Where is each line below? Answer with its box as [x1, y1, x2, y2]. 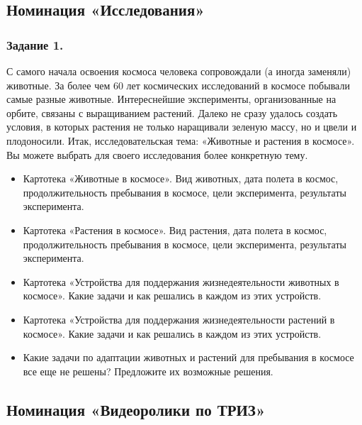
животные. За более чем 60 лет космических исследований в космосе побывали [6, 77, 350, 92]
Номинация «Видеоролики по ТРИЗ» [6, 398, 266, 420]
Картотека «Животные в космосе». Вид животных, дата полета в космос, [23, 171, 339, 186]
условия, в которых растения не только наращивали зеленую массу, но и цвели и [6, 119, 357, 134]
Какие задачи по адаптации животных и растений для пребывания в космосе [23, 350, 354, 365]
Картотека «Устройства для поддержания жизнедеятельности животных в [23, 274, 339, 289]
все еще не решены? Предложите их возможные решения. [23, 363, 273, 378]
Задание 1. [6, 35, 64, 53]
